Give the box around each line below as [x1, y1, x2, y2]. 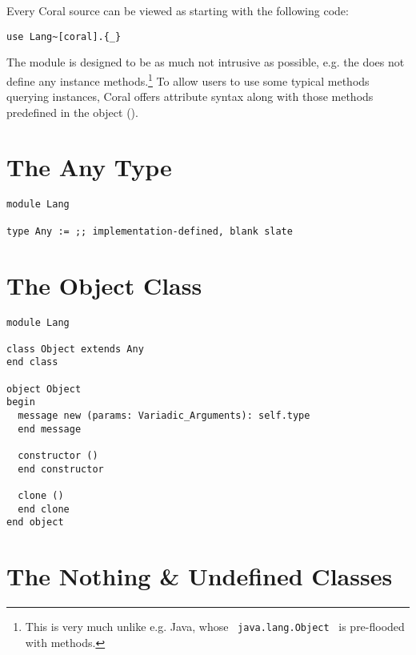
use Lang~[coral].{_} [6, 30, 122, 42]
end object [6, 516, 64, 528]
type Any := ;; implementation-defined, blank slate [6, 225, 293, 237]
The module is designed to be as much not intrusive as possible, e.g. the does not [6, 54, 405, 70]
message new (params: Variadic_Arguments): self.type [18, 410, 310, 422]
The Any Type [6, 151, 172, 183]
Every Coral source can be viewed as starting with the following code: [6, 2, 349, 18]
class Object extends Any [6, 343, 144, 355]
